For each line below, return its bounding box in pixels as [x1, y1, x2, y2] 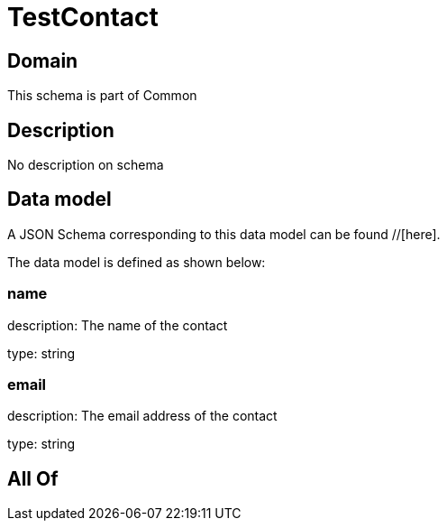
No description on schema [7, 157, 164, 173]
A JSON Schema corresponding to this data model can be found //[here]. [7, 226, 441, 242]
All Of [7, 467, 59, 490]
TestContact [7, 2, 159, 32]
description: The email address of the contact [7, 408, 278, 424]
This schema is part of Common [7, 88, 197, 104]
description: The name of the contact [7, 317, 228, 333]
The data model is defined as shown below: [7, 254, 266, 270]
